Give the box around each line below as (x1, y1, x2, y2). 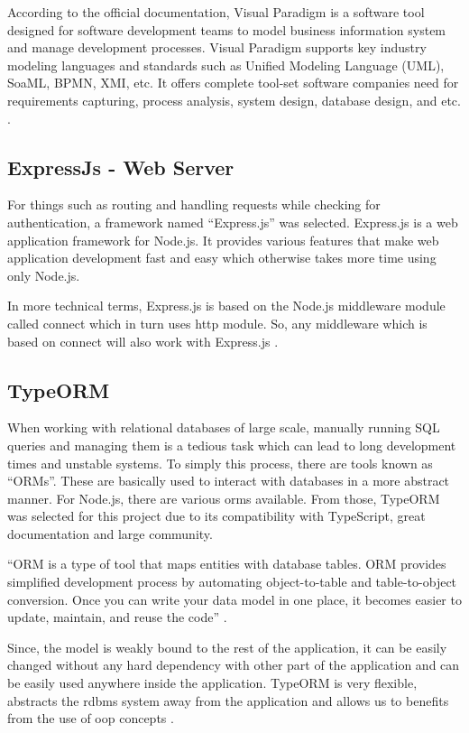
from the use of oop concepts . (7, 709, 174, 728)
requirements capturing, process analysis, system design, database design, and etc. (7, 90, 461, 109)
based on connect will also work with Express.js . (7, 331, 279, 350)
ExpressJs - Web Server (7, 153, 234, 181)
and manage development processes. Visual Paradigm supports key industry (7, 38, 427, 57)
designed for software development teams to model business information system (7, 20, 446, 39)
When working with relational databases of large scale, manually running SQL (7, 418, 440, 437)
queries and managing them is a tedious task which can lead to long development (7, 435, 456, 454)
